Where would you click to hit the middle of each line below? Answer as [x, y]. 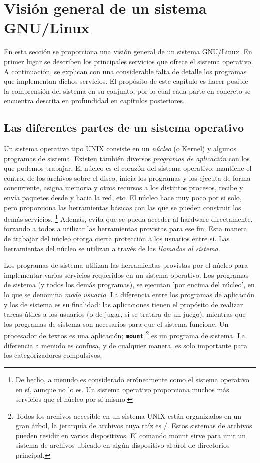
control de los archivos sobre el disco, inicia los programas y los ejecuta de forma [127, 178]
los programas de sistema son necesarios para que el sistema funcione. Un [116, 323]
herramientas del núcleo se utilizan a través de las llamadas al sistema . [112, 248]
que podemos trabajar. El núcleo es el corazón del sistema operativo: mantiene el [128, 168]
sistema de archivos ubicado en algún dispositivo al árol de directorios [123, 445]
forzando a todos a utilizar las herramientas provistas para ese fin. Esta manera [126, 229]
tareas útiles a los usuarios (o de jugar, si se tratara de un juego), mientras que [125, 314]
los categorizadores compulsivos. [53, 355]
